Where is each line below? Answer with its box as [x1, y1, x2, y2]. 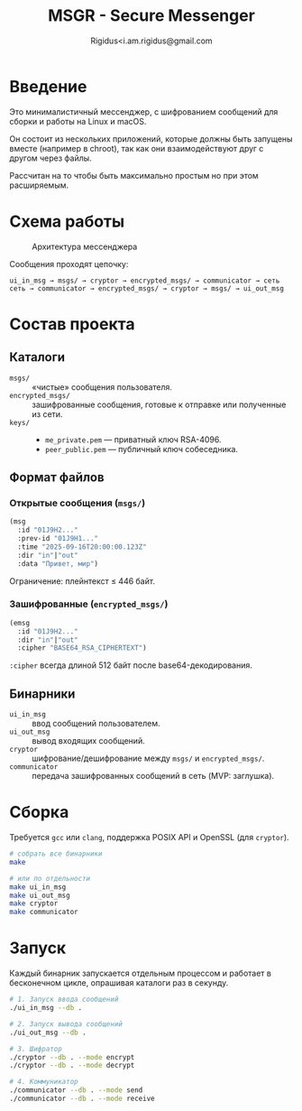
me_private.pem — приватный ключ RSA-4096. [44, 434, 223, 445]
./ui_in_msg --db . [9, 1004, 83, 1013]
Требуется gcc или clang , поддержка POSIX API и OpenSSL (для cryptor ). [9, 832, 290, 843]
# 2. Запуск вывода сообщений [9, 1019, 124, 1029]
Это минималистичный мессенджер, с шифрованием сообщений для [9, 106, 279, 117]
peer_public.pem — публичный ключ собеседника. [44, 443, 239, 454]
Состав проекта [9, 313, 135, 334]
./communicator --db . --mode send [9, 1086, 143, 1095]
